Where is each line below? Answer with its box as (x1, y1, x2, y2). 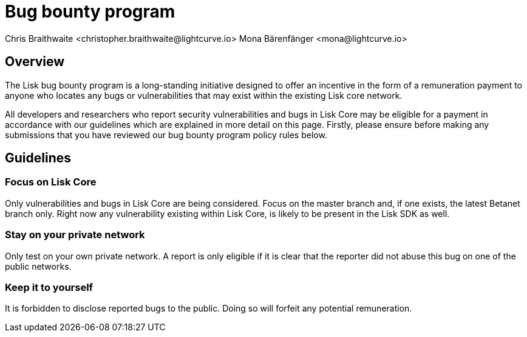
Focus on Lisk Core (5, 176, 97, 189)
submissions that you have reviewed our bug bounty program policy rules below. (5, 129, 327, 140)
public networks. (5, 261, 72, 272)
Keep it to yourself (5, 281, 93, 293)
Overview (5, 54, 65, 70)
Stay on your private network (5, 229, 145, 241)
